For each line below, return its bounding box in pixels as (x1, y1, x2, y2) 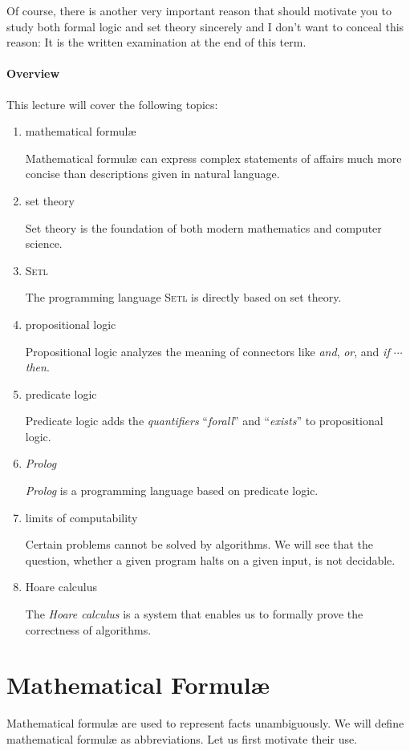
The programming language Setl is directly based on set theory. (25, 289, 342, 306)
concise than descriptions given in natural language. (25, 165, 280, 182)
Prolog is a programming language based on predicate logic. (25, 482, 319, 499)
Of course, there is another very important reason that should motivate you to (6, 2, 392, 18)
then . (25, 359, 50, 375)
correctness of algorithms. (25, 621, 152, 638)
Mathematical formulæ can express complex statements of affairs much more (25, 149, 402, 166)
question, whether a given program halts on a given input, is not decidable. (25, 551, 396, 568)
